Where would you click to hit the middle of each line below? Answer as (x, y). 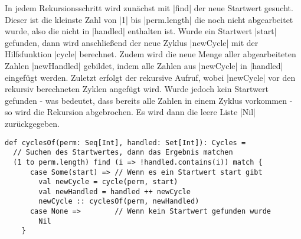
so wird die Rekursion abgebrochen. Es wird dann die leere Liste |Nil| (130, 112)
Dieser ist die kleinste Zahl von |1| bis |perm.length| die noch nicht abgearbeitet (149, 19)
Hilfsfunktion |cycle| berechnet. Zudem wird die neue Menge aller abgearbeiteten (150, 54)
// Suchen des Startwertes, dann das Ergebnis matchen (123, 153)
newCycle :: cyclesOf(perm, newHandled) (119, 202)
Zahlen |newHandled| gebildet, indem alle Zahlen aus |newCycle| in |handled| (144, 65)
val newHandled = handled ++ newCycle (114, 191)
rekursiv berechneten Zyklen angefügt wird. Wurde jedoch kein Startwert (137, 89)
